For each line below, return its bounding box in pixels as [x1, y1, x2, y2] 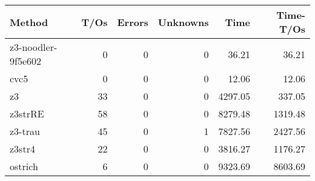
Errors [117, 15, 148, 29]
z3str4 [10, 142, 35, 156]
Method [10, 15, 48, 29]
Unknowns [157, 15, 209, 29]
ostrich [10, 159, 38, 173]
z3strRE [10, 107, 44, 120]
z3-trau [10, 124, 40, 138]
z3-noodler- [10, 40, 58, 54]
